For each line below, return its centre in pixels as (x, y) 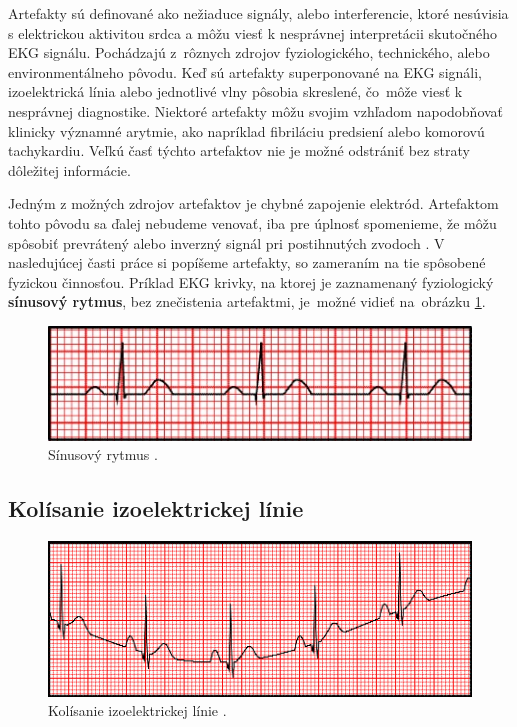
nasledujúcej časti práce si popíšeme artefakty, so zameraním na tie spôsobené (247, 262)
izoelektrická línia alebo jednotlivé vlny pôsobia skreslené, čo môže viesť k (235, 91)
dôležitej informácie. (69, 169)
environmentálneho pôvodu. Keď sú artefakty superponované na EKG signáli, (245, 71)
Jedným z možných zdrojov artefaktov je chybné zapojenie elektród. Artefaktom (253, 203)
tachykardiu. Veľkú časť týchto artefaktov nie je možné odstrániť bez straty (239, 150)
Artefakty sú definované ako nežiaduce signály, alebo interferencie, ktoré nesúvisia (258, 13)
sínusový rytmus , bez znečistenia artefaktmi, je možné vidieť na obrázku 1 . (247, 301)
